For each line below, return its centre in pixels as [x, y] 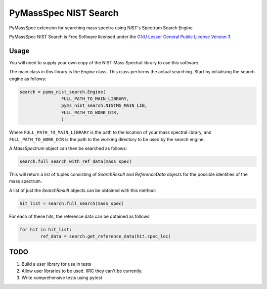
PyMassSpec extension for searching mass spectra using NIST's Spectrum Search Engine [101, 28]
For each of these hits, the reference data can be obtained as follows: [80, 216]
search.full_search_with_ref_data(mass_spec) [76, 161]
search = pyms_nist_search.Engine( [63, 92]
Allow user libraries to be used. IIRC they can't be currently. [82, 271]
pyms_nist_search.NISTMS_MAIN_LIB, [104, 106]
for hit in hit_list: [46, 229]
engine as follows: [28, 79]
